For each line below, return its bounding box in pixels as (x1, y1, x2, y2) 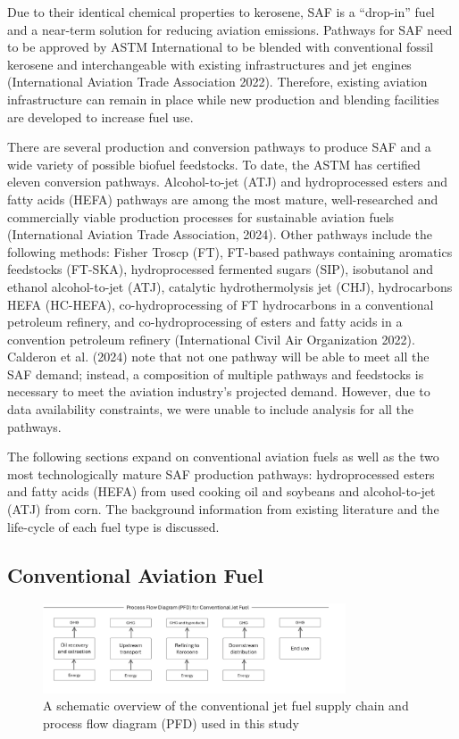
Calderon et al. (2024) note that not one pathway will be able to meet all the (7, 347, 430, 366)
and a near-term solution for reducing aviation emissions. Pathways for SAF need (7, 20, 453, 38)
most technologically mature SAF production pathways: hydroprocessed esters (7, 464, 435, 483)
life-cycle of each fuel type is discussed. (7, 517, 220, 536)
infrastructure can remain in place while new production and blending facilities (7, 89, 439, 108)
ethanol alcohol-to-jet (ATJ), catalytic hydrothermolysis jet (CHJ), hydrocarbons (7, 277, 453, 295)
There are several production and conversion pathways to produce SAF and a (7, 137, 431, 156)
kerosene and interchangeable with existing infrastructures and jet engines (7, 54, 412, 73)
